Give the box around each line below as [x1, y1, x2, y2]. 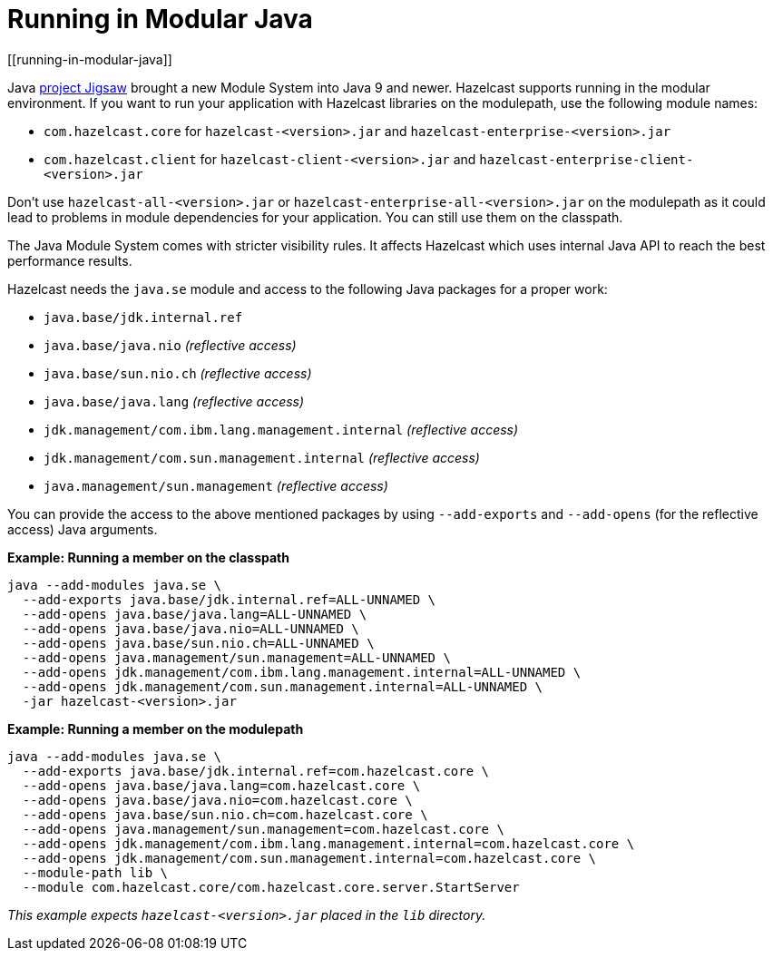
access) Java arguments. [7, 521, 158, 537]
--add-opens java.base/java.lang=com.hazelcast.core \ [22, 777, 421, 793]
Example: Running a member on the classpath [7, 549, 289, 565]
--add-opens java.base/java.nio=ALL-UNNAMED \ [22, 621, 359, 636]
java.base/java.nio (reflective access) [44, 337, 297, 353]
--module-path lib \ [22, 865, 169, 880]
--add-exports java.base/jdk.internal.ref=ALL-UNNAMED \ [22, 591, 436, 607]
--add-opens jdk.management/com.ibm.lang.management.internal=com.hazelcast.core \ [22, 836, 635, 851]
